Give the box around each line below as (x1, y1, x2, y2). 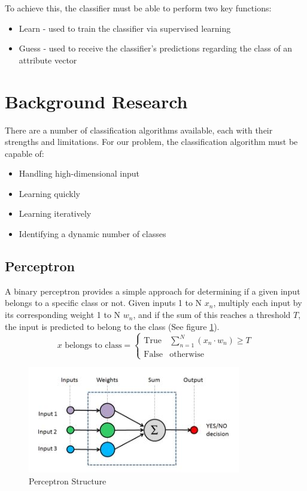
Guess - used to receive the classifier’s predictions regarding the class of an (19, 42, 293, 54)
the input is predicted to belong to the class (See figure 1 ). (5, 320, 220, 332)
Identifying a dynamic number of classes (19, 228, 166, 240)
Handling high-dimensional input (19, 167, 139, 180)
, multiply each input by (213, 296, 302, 309)
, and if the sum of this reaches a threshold (133, 308, 291, 321)
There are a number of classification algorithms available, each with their (5, 123, 273, 136)
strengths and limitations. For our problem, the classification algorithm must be (5, 135, 298, 148)
